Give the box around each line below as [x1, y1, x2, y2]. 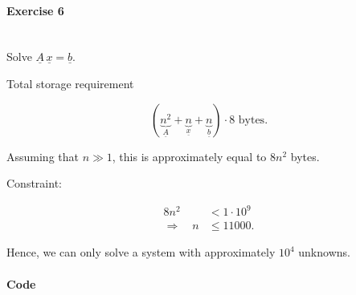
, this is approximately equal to [112, 147, 267, 164]
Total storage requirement [6, 75, 134, 91]
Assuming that [6, 147, 79, 164]
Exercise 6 [6, 2, 64, 18]
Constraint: [6, 175, 62, 192]
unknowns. [298, 244, 350, 261]
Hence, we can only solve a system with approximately [6, 244, 276, 261]
